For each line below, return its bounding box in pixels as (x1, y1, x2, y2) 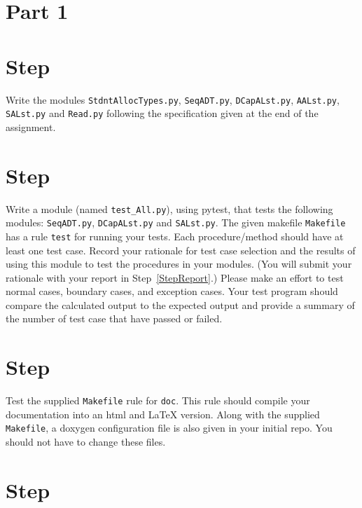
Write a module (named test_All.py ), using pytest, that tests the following (6, 201, 333, 216)
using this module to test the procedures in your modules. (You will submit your (6, 256, 352, 271)
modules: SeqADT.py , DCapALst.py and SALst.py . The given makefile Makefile (6, 215, 346, 230)
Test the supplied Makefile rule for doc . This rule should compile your (6, 393, 310, 408)
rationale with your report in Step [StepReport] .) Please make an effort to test (6, 270, 344, 284)
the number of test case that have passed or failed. (6, 311, 223, 326)
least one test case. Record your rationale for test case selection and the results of (6, 242, 356, 257)
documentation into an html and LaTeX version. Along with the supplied (6, 406, 320, 421)
